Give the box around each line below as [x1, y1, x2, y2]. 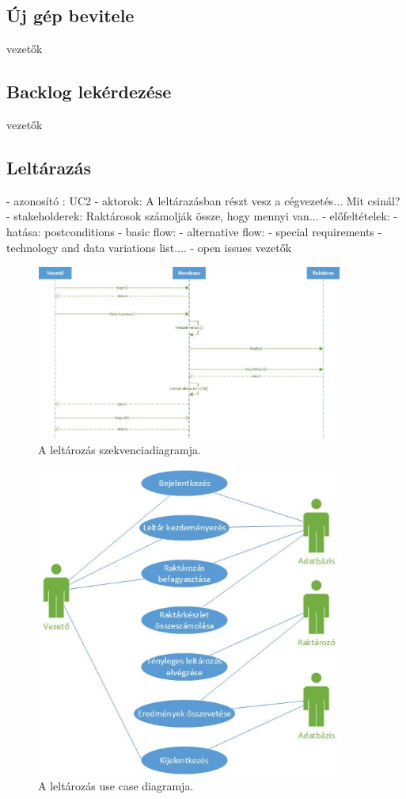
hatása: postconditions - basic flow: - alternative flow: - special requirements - [6, 223, 382, 239]
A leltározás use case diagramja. [38, 778, 194, 794]
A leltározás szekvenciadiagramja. [38, 442, 201, 458]
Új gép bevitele [6, 3, 135, 28]
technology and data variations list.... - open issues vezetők [6, 239, 292, 255]
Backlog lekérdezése [6, 79, 172, 104]
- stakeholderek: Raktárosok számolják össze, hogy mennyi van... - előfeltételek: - [6, 208, 398, 224]
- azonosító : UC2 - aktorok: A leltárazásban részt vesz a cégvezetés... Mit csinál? [6, 192, 400, 208]
